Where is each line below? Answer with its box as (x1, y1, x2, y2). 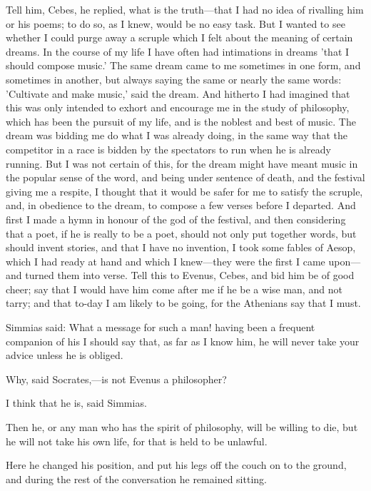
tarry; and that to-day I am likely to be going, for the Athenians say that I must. (6, 295, 361, 310)
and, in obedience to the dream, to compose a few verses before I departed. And (6, 198, 356, 213)
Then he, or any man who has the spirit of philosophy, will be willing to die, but (6, 420, 358, 435)
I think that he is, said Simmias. (6, 395, 147, 410)
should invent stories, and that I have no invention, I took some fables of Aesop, (6, 240, 356, 255)
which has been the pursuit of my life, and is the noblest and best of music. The (6, 113, 356, 128)
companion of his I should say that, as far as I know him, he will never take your (6, 333, 360, 348)
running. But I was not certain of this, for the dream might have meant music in (6, 156, 358, 171)
